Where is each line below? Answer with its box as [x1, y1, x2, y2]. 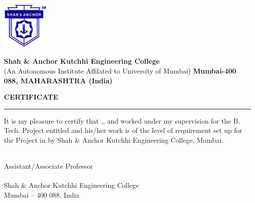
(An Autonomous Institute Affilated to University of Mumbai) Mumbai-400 [4, 66, 236, 76]
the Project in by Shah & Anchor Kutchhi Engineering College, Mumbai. [4, 135, 224, 145]
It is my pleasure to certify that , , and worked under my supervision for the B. [4, 115, 240, 126]
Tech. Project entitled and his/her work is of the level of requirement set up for [4, 125, 242, 135]
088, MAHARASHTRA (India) [4, 75, 113, 85]
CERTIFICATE [4, 92, 58, 102]
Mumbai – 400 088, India [4, 190, 79, 200]
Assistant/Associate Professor [4, 161, 93, 171]
